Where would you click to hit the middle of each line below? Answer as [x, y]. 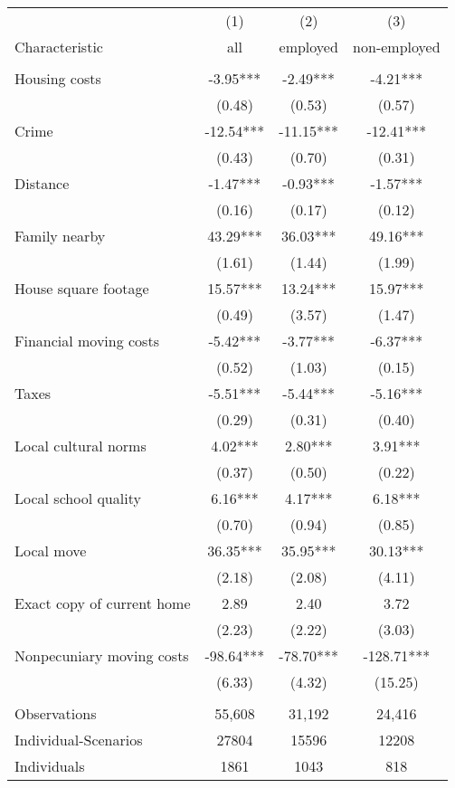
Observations [56, 713]
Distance [42, 183]
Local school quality [78, 498]
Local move [51, 551]
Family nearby [60, 236]
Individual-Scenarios [79, 740]
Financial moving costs [87, 341]
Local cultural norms [81, 446]
